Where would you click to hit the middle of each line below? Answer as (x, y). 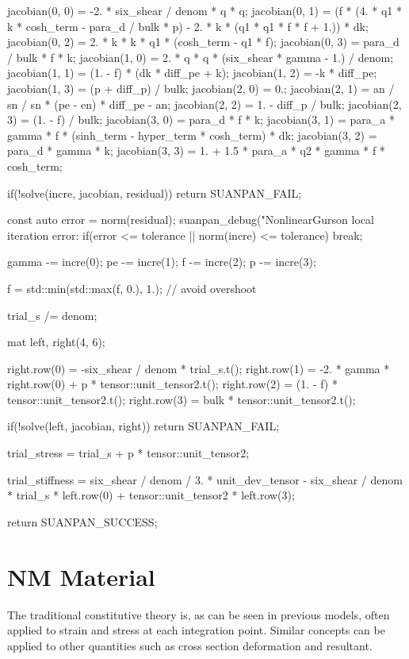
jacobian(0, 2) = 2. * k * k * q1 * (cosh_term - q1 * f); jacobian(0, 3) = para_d (203, 42)
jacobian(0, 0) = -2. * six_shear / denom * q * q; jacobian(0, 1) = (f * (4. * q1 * (204, 10)
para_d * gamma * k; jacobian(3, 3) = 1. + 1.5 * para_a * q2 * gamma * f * (196, 150)
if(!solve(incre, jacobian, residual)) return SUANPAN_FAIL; (155, 193)
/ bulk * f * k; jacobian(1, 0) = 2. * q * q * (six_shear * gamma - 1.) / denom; (201, 57)
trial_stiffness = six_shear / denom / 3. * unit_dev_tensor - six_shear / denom (205, 479)
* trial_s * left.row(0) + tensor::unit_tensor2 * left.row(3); (151, 495)
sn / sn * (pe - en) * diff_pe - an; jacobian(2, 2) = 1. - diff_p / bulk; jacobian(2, (204, 104)
